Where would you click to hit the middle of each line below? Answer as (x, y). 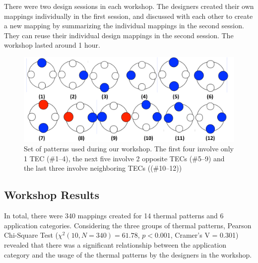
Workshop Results (52, 195)
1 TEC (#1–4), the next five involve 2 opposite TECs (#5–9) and (124, 158)
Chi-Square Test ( (31, 235)
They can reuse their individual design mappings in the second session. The (119, 35)
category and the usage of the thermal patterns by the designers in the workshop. (128, 254)
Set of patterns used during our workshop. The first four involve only (129, 149)
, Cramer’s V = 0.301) (204, 235)
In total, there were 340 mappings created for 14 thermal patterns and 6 (114, 216)
